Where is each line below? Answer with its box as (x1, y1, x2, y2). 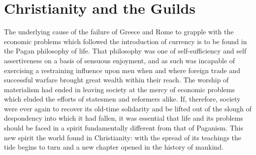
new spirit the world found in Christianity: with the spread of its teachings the (4, 132, 242, 142)
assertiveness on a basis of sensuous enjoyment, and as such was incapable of (4, 55, 235, 65)
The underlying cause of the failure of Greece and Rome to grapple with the (4, 26, 234, 37)
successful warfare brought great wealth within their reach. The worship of (4, 75, 229, 85)
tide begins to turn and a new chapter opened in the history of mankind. (4, 142, 224, 152)
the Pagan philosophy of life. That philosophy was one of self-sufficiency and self (4, 46, 247, 56)
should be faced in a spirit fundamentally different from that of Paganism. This (4, 123, 243, 133)
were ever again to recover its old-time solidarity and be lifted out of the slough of (4, 103, 252, 113)
